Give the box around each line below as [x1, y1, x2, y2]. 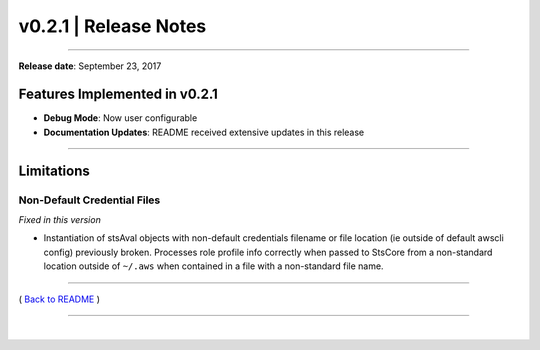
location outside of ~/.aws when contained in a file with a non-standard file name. [43, 260, 384, 272]
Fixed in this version [18, 214, 102, 225]
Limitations [18, 162, 90, 179]
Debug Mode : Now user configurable [43, 112, 198, 124]
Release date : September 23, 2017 [18, 60, 162, 72]
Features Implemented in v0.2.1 [18, 86, 219, 103]
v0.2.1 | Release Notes [18, 15, 207, 37]
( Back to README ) [18, 293, 100, 305]
